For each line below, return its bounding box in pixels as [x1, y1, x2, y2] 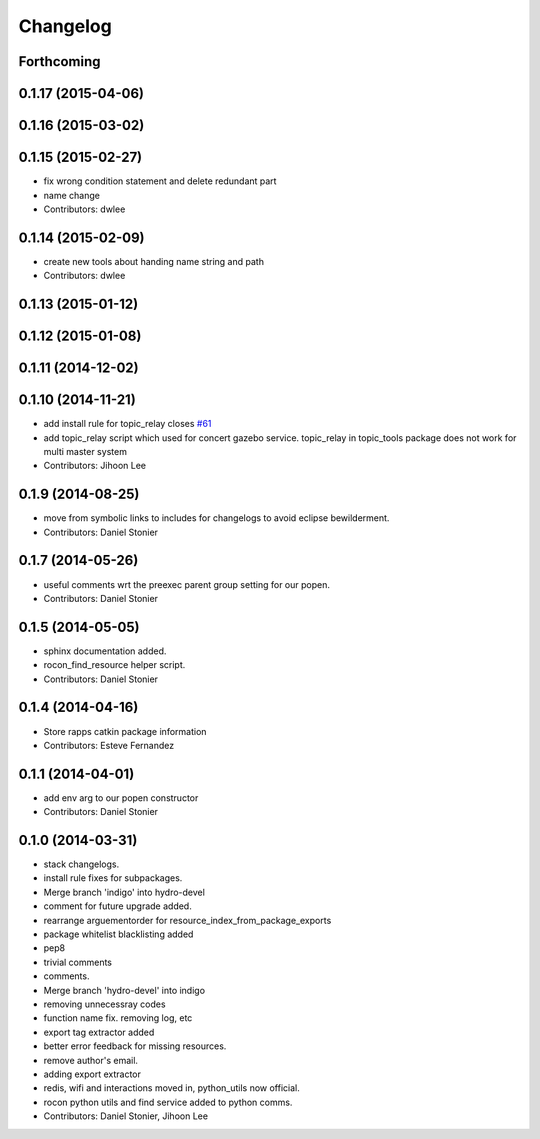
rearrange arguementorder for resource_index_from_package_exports [43, 914, 332, 926]
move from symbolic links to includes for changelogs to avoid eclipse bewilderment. [43, 512, 390, 524]
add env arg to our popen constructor [43, 791, 199, 804]
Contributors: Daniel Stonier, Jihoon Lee [43, 1110, 209, 1122]
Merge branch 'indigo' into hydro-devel [43, 886, 205, 898]
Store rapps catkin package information [43, 725, 207, 737]
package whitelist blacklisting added [43, 928, 194, 940]
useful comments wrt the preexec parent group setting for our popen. [43, 578, 330, 590]
